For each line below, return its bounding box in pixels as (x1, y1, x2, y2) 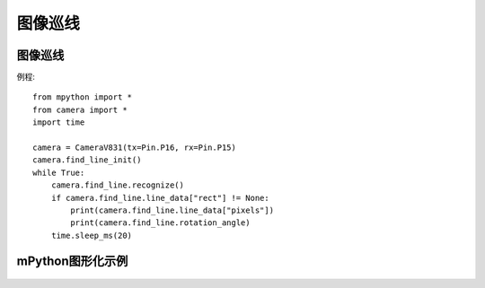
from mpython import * (32, 92, 133, 102)
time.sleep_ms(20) (50, 230, 133, 240)
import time (32, 118, 85, 127)
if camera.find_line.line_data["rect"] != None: (50, 193, 269, 203)
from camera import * (32, 104, 128, 115)
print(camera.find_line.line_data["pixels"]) (70, 205, 274, 215)
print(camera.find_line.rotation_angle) (70, 218, 251, 228)
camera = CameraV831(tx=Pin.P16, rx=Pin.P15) (32, 143, 237, 153)
